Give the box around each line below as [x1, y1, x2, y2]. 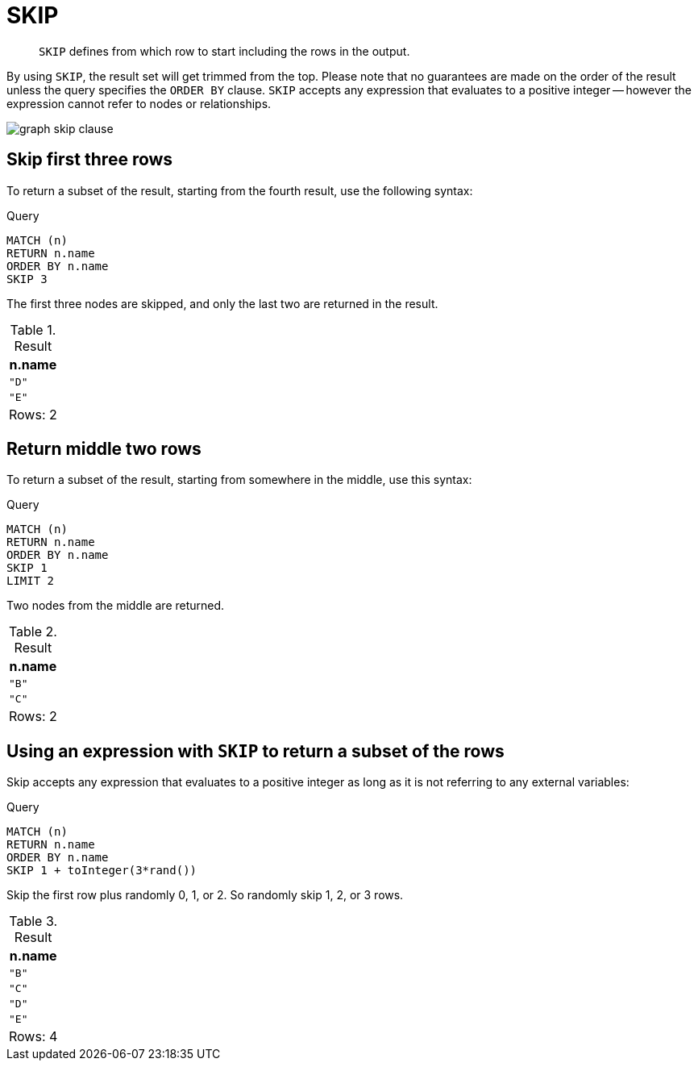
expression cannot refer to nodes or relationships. [6, 96, 272, 110]
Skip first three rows [6, 149, 173, 170]
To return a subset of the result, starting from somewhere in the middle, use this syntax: [6, 473, 472, 487]
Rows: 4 [9, 1028, 58, 1045]
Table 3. [9, 913, 58, 930]
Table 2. [8, 623, 57, 640]
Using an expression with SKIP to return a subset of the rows [6, 740, 505, 761]
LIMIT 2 [6, 574, 55, 588]
